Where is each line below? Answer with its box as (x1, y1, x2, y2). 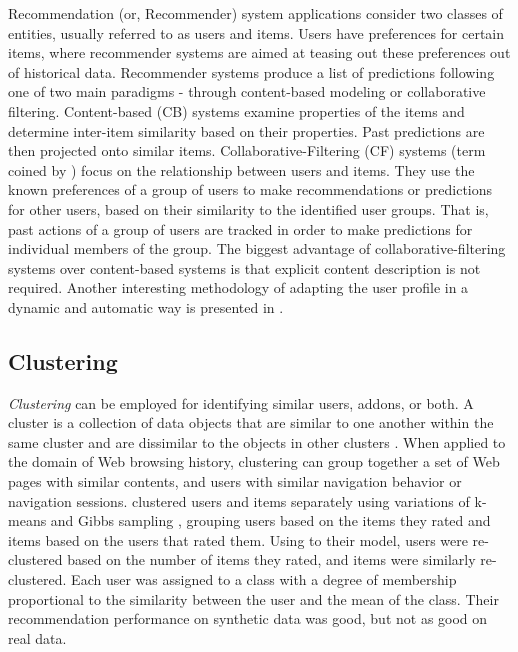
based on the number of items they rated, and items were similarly (67, 549, 476, 570)
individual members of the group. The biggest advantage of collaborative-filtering (8, 238, 506, 259)
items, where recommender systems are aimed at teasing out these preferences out (8, 42, 511, 63)
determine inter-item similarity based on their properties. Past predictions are (8, 120, 485, 141)
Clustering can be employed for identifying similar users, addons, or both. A (8, 392, 474, 413)
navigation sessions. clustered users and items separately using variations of (8, 490, 470, 511)
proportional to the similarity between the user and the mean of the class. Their (8, 588, 499, 609)
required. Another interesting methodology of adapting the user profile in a (8, 277, 469, 298)
